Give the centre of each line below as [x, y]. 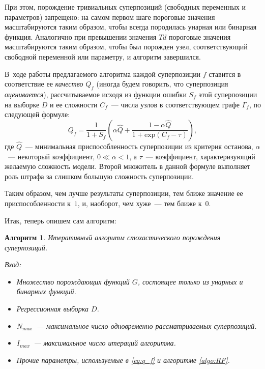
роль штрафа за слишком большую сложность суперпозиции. [99, 176]
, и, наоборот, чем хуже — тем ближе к [140, 203]
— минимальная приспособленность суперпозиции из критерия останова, [139, 146]
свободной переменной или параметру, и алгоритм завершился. [103, 56]
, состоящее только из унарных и [190, 281]
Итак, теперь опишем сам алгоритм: [61, 220]
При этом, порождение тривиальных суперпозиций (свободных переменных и [125, 7]
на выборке [22, 104]
